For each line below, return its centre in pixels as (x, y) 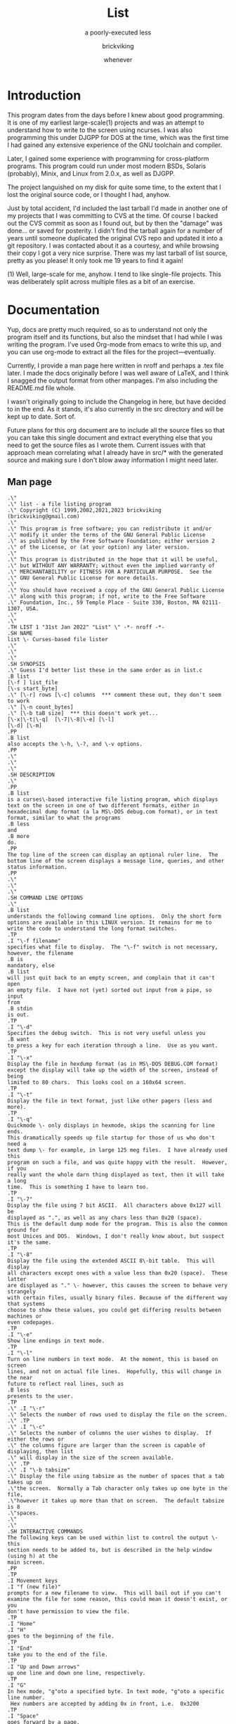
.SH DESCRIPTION (31, 775)
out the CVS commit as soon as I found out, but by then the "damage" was (115, 223)
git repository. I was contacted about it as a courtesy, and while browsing (113, 245)
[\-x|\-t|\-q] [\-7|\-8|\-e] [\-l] (61, 720)
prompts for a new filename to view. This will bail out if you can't (114, 1593)
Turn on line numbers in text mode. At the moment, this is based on (113, 1359)
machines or (25, 1316)
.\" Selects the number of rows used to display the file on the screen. (118, 1415)
